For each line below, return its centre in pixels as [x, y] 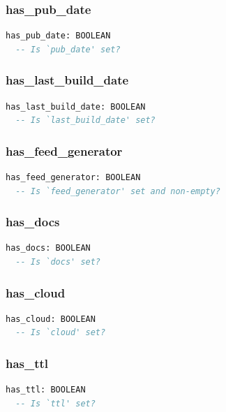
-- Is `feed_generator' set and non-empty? [118, 191]
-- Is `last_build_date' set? [85, 120]
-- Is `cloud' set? [61, 333]
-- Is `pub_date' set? [68, 49]
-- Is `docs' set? [58, 262]
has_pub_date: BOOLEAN [58, 36]
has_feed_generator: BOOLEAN [73, 178]
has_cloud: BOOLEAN [51, 319]
